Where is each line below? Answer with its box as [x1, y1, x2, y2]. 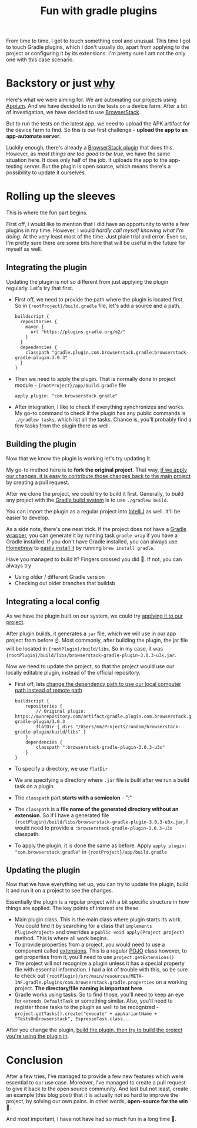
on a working [155, 978, 188, 986]
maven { [25, 324, 44, 330]
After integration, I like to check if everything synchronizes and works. [14, 403, 185, 410]
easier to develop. [6, 514, 50, 521]
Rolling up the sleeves [6, 190, 116, 203]
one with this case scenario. [6, 56, 75, 63]
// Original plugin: [36, 708, 86, 714]
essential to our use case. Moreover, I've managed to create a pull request [6, 1079, 186, 1086]
